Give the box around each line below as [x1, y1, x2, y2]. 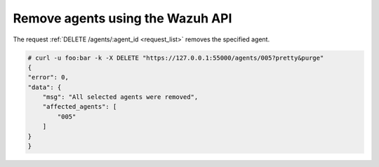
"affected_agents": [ [42, 102, 117, 111]
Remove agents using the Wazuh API [13, 11, 232, 26]
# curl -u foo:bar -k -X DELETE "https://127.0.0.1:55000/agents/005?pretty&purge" [27, 53, 324, 62]
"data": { [27, 83, 62, 91]
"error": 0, [27, 74, 69, 81]
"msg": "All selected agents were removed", [42, 93, 199, 101]
